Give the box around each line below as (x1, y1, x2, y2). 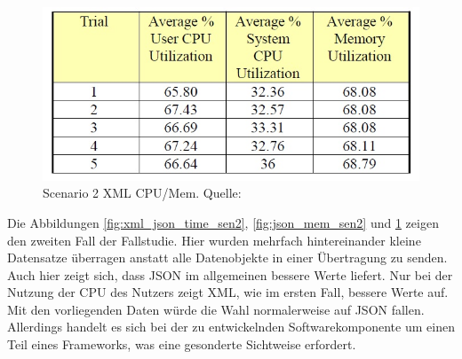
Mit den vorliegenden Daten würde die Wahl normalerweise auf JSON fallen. (7, 300, 425, 318)
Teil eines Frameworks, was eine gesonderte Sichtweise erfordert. (7, 335, 356, 354)
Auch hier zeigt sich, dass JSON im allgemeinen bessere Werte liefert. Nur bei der (7, 265, 453, 284)
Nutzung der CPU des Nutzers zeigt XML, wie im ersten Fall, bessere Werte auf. (7, 283, 449, 301)
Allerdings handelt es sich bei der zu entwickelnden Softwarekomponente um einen (7, 317, 455, 336)
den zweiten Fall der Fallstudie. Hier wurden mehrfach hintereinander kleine (7, 230, 421, 249)
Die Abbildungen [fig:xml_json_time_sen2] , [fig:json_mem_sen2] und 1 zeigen (7, 213, 439, 231)
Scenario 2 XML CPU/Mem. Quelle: (43, 183, 242, 202)
